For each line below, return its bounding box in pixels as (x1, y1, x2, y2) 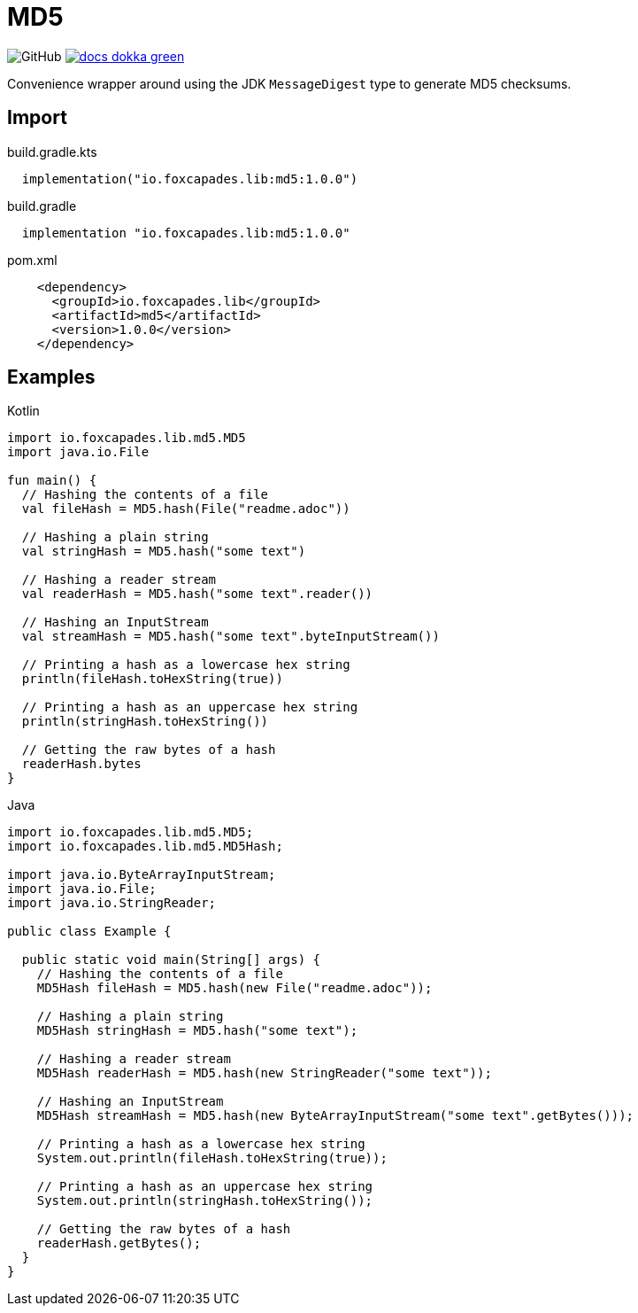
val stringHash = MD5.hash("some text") (21, 544, 306, 559)
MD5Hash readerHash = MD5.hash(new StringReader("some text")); (36, 1066, 492, 1081)
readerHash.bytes (21, 757, 142, 772)
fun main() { (7, 473, 97, 488)
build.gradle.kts (7, 144, 97, 159)
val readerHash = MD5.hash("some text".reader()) (21, 587, 373, 602)
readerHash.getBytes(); (36, 1236, 202, 1251)
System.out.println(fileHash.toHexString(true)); (36, 1151, 388, 1166)
